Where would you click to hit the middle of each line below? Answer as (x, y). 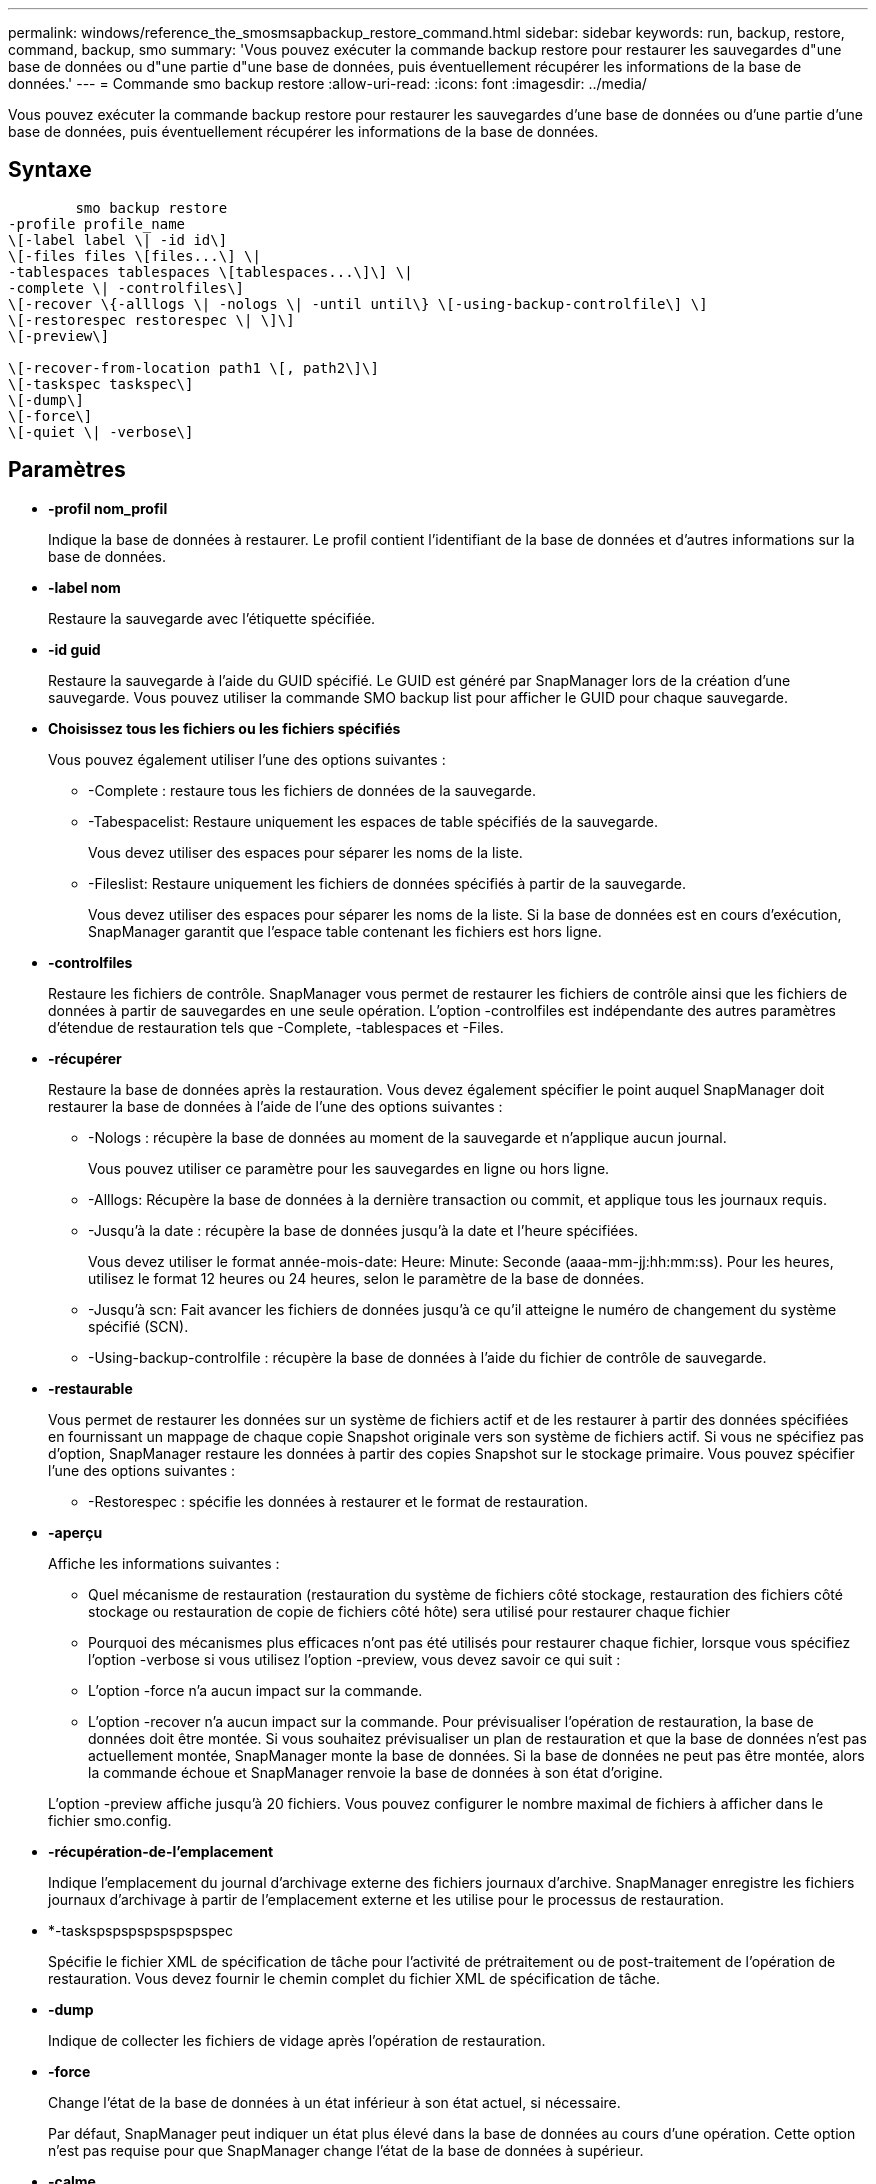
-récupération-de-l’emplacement (161, 1851)
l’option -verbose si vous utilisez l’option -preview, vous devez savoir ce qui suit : (354, 1659)
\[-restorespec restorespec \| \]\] (151, 319)
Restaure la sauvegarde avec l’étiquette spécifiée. (212, 618)
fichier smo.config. (110, 1820)
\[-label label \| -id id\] (118, 239)
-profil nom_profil (108, 508)
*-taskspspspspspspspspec (140, 1930)
